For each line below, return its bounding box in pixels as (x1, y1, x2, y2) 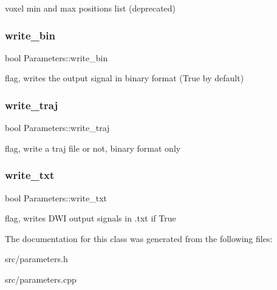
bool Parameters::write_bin (5, 51, 108, 64)
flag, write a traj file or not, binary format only (5, 141, 181, 154)
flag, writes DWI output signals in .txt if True (5, 212, 176, 224)
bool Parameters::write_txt (5, 191, 108, 204)
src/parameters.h (5, 252, 68, 265)
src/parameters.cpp (5, 273, 77, 285)
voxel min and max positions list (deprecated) (5, 2, 176, 14)
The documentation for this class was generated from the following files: (5, 232, 273, 244)
